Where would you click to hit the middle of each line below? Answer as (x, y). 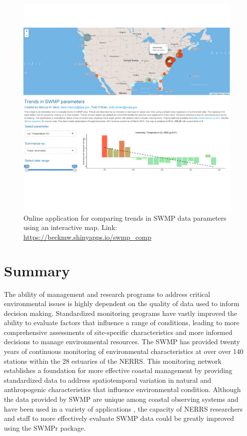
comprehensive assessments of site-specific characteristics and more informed (118, 332)
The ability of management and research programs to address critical (107, 294)
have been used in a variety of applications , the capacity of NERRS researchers (123, 408)
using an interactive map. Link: (70, 227)
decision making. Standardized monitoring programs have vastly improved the (121, 313)
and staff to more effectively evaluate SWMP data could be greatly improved (119, 418)
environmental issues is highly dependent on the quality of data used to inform (122, 303)
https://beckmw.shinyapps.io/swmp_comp (88, 237)
